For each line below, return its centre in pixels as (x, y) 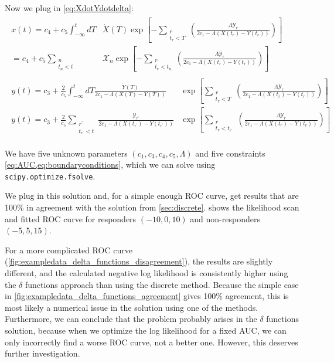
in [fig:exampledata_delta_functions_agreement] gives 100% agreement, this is (147, 296)
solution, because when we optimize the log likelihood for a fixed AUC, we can (146, 330)
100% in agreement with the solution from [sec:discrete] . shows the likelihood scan (152, 207)
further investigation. (42, 353)
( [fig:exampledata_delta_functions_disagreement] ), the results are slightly (139, 261)
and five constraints (230, 153)
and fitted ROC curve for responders (71, 218)
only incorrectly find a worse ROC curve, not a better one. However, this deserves (151, 342)
